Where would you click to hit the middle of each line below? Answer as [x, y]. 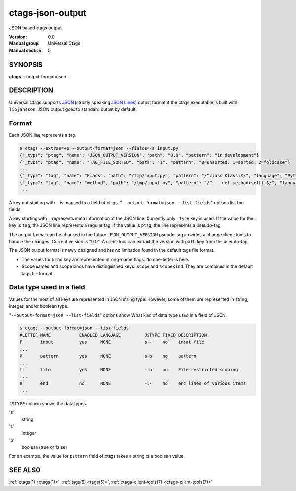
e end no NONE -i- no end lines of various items [133, 384]
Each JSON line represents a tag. [43, 135]
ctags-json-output [48, 13]
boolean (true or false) [44, 447]
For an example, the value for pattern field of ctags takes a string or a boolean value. [97, 456]
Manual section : [26, 50]
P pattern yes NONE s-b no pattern [108, 356]
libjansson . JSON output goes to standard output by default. [73, 109]
